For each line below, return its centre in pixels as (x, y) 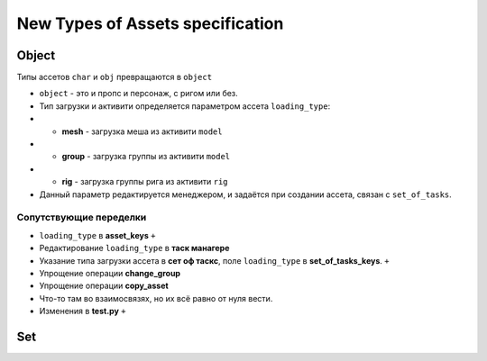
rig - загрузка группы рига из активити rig (145, 182)
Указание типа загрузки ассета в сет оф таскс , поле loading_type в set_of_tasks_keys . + (214, 260)
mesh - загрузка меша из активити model (142, 131)
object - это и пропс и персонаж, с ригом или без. (138, 94)
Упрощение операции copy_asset (104, 286)
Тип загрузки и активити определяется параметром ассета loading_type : (185, 106)
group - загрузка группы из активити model (146, 157)
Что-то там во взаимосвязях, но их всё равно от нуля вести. (156, 298)
